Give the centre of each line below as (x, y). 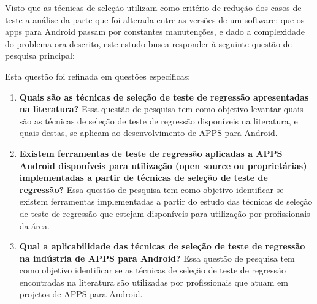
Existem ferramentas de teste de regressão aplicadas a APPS (151, 153)
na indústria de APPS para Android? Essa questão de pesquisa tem (157, 258)
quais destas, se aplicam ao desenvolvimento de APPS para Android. (148, 133)
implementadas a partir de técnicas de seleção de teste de (143, 177)
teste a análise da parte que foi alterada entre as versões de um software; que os (155, 19)
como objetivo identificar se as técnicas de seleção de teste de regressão (152, 270)
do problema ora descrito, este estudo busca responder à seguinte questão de (148, 43)
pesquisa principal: (40, 55)
